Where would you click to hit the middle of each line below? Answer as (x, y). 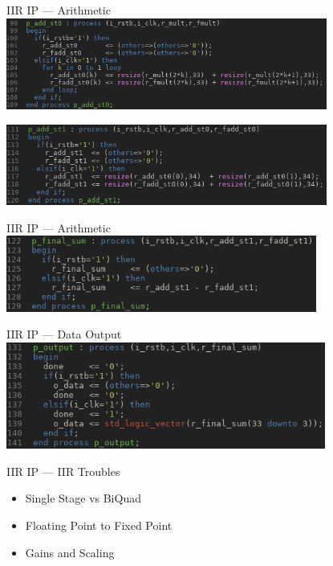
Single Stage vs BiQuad (83, 498)
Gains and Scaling (70, 552)
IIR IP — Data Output (64, 334)
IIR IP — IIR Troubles (63, 471)
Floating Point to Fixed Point (99, 525)
